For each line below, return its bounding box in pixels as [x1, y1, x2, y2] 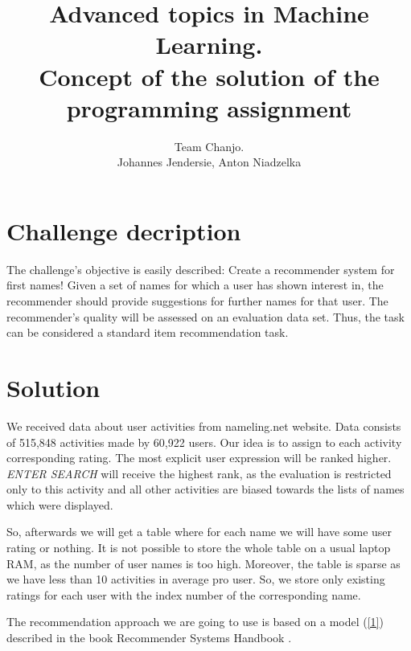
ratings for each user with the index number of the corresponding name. [6, 586, 361, 603]
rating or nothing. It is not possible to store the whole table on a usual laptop [6, 539, 391, 556]
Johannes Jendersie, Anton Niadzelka [117, 154, 302, 170]
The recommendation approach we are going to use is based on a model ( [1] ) [6, 613, 384, 630]
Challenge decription [6, 214, 241, 247]
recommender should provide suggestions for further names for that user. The [6, 293, 388, 309]
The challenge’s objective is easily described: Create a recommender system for [6, 260, 395, 277]
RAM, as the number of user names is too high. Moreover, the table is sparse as [6, 555, 401, 571]
